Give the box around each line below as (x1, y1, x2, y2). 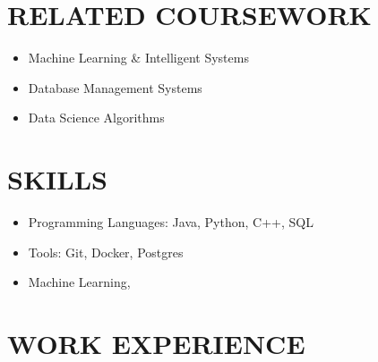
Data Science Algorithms (28, 108, 165, 127)
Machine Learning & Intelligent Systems (28, 48, 249, 67)
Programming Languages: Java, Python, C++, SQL (28, 213, 314, 232)
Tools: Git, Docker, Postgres (28, 242, 184, 261)
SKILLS (7, 161, 107, 198)
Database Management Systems (28, 78, 202, 97)
